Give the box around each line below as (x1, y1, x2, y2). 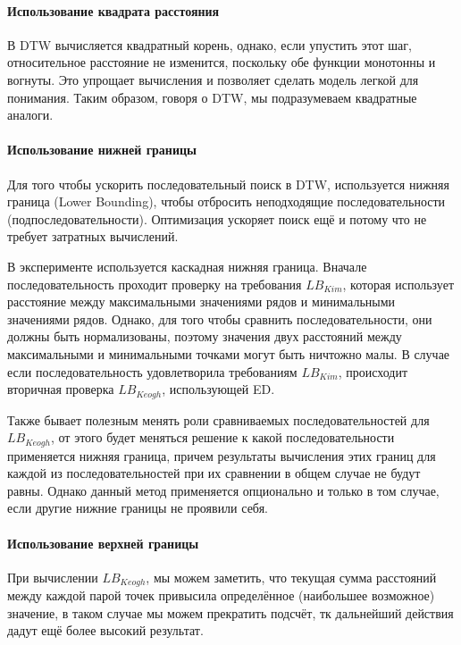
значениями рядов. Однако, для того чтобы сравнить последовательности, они (7, 309, 432, 328)
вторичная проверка (7, 380, 114, 398)
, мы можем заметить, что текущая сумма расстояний (146, 567, 437, 586)
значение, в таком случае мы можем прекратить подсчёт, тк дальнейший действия (7, 603, 454, 622)
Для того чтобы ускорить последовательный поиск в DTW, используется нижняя (7, 174, 449, 193)
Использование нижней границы (7, 140, 197, 159)
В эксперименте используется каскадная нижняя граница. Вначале (7, 256, 367, 275)
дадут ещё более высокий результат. (7, 621, 204, 640)
